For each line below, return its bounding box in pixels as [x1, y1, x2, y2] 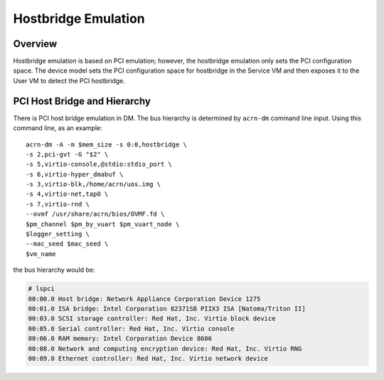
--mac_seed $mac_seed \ [26, 240, 109, 248]
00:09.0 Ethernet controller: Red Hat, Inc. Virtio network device [28, 354, 269, 362]
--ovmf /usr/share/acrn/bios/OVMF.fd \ [26, 210, 165, 218]
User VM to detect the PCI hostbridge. [13, 76, 126, 85]
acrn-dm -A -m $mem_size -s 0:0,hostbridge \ [26, 140, 188, 149]
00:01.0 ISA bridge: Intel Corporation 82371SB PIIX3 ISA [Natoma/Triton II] [28, 305, 306, 312]
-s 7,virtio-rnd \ [26, 200, 90, 208]
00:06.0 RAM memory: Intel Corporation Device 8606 [28, 334, 213, 343]
